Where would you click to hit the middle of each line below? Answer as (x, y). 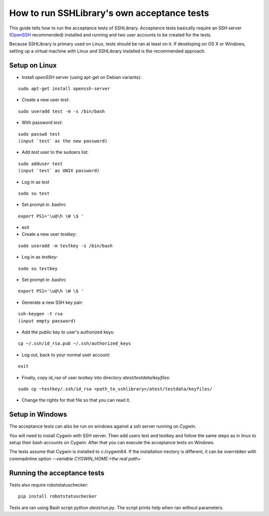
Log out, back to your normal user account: (66, 355)
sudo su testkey (38, 268)
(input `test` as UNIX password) (59, 171)
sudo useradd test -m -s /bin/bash (62, 111)
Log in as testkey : (40, 257)
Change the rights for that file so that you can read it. (76, 400)
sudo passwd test (39, 134)
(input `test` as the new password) (63, 141)
